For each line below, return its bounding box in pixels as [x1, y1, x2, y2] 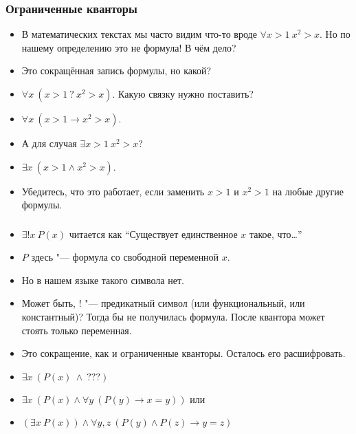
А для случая [21, 136, 77, 150]
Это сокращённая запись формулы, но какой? [21, 63, 212, 78]
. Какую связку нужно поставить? [112, 87, 254, 100]
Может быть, [21, 296, 76, 310]
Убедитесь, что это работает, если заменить [21, 184, 205, 198]
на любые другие [272, 184, 344, 198]
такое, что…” [249, 226, 302, 241]
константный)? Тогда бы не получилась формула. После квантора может [21, 310, 325, 324]
